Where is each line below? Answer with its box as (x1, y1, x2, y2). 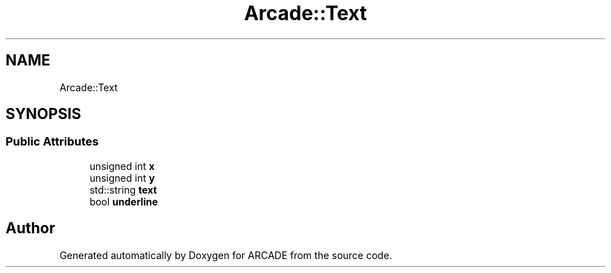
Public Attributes (6, 134, 99, 149)
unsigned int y (89, 171, 155, 184)
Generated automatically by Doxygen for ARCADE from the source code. (59, 249, 393, 261)
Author (6, 219, 55, 237)
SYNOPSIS (6, 105, 82, 123)
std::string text (89, 183, 157, 196)
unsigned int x (89, 159, 155, 172)
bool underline (89, 195, 158, 208)
